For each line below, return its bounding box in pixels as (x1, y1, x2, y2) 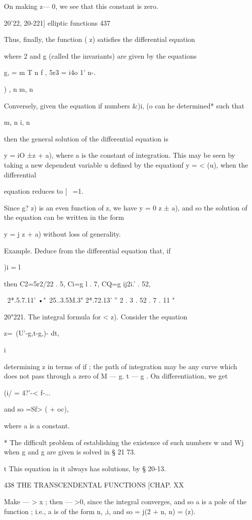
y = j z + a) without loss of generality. (4, 228, 121, 239)
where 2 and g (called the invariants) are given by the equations (4, 50, 197, 61)
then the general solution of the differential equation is (4, 133, 168, 143)
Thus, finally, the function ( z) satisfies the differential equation (4, 34, 195, 44)
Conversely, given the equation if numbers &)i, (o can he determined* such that (4, 100, 245, 110)
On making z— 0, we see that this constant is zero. (4, 1, 158, 11)
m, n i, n (4, 117, 30, 127)
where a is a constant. (4, 420, 70, 431)
